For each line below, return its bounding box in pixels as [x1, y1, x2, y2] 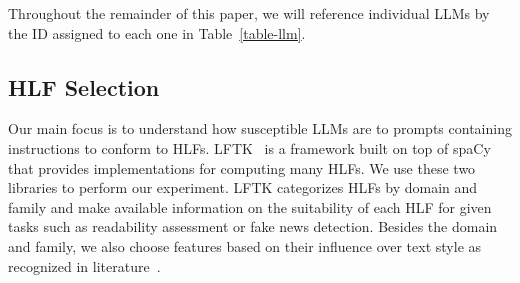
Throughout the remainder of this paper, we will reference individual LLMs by [8, 3, 490, 23]
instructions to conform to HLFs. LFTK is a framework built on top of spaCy [8, 137, 491, 158]
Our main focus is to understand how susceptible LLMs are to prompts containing [8, 118, 512, 139]
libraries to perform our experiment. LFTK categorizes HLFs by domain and [8, 177, 478, 198]
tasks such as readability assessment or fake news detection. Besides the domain [8, 216, 498, 237]
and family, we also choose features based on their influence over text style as [8, 235, 482, 256]
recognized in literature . [8, 255, 161, 276]
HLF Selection [8, 71, 160, 102]
